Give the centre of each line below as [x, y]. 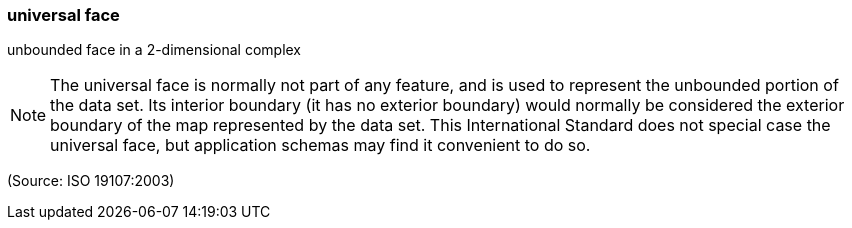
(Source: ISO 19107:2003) [91, 181]
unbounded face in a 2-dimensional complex [154, 50]
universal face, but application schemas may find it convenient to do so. [320, 145]
